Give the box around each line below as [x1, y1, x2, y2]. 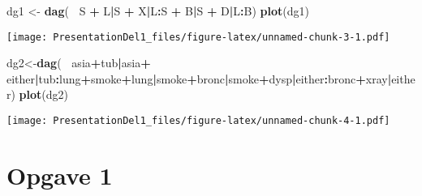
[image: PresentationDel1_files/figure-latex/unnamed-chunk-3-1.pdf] [6, 31, 390, 43]
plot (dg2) [19, 86, 69, 103]
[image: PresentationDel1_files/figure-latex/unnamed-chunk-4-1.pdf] [6, 115, 390, 127]
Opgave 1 [6, 158, 113, 191]
